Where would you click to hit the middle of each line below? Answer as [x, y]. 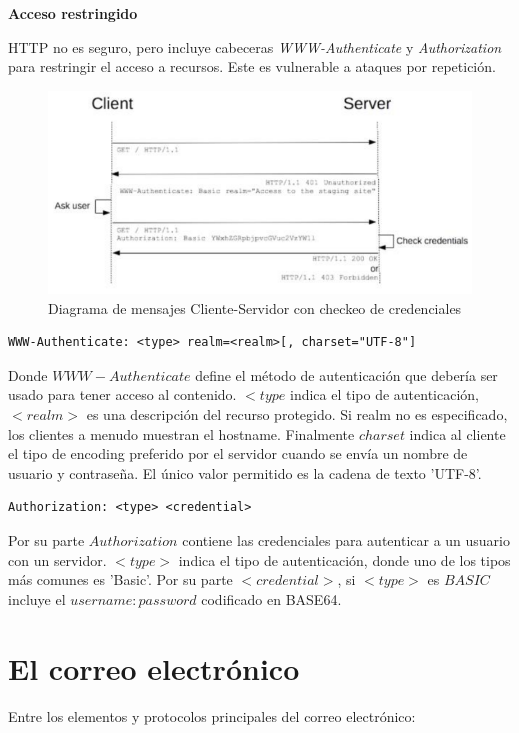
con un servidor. [57, 559]
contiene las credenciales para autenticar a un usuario [346, 540]
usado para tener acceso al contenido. [122, 394]
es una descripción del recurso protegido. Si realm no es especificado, [297, 414]
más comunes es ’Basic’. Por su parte [120, 579]
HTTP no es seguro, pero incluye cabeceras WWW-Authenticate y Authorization [255, 46]
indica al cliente [457, 433]
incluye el [37, 598]
